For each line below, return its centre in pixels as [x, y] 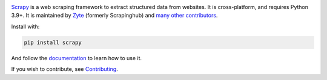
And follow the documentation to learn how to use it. [77, 58]
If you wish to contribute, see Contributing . [64, 69]
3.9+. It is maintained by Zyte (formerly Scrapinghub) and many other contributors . [114, 16]
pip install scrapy [53, 42]
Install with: [25, 26]
